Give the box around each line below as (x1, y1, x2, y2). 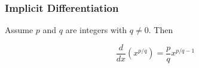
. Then (148, 24, 173, 36)
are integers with (65, 24, 127, 36)
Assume (5, 24, 33, 36)
